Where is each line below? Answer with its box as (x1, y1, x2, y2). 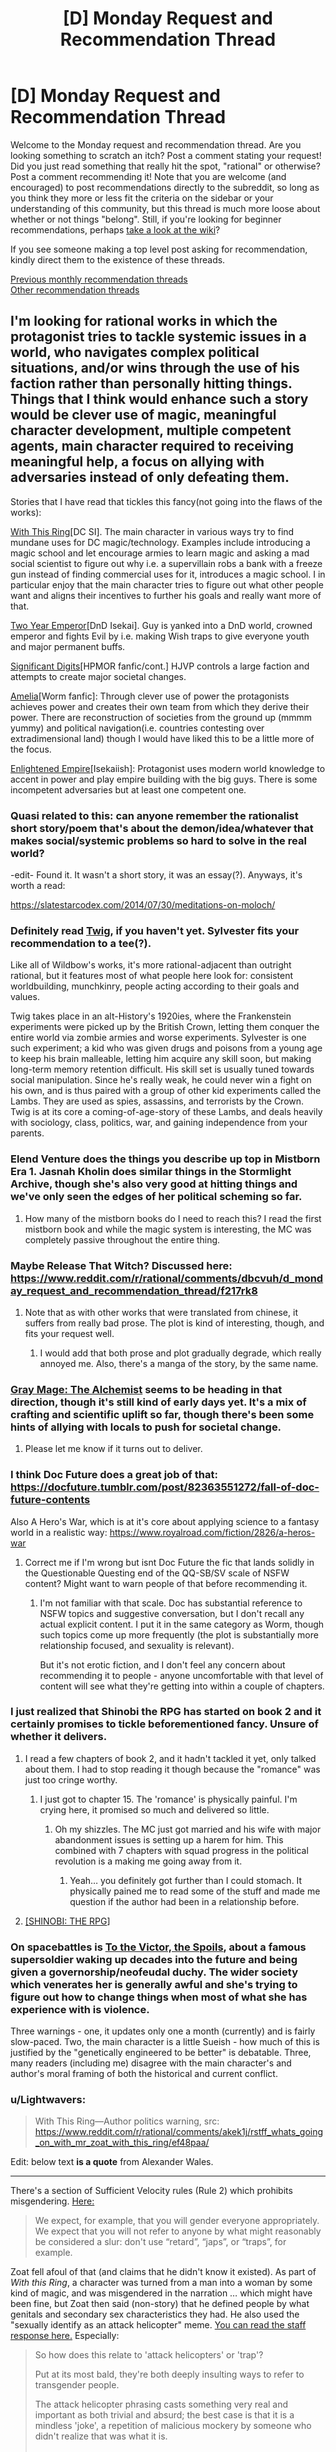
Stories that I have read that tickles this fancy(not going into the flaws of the (10, 495, 323, 507)
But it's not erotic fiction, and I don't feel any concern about (39, 1658, 286, 1671)
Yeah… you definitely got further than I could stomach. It (69, 1874, 303, 1886)
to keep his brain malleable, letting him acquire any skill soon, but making (10, 1053, 312, 1065)
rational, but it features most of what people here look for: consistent (10, 970, 294, 982)
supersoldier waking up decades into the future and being (10, 1952, 298, 1966)
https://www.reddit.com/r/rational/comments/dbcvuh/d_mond (10, 1271, 324, 1285)
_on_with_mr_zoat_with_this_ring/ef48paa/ (34, 2137, 210, 2149)
